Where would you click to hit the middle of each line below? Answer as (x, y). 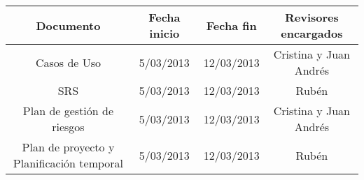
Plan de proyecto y (68, 147)
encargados (312, 33)
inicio (164, 33)
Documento (68, 25)
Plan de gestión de (68, 111)
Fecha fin (231, 25)
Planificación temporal (68, 163)
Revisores (311, 17)
